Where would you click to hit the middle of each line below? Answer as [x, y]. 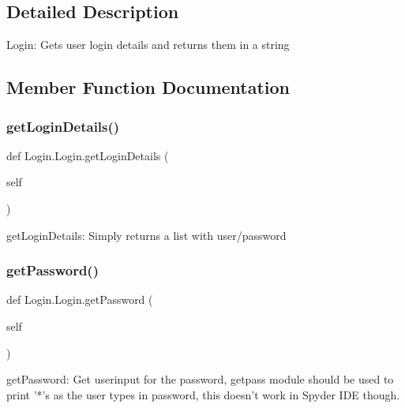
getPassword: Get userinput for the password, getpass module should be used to [200, 379]
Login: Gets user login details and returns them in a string [148, 45]
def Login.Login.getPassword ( [80, 299]
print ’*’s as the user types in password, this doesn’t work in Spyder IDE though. [203, 394]
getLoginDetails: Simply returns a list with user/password [146, 235]
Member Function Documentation [148, 87]
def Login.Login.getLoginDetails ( [88, 155]
